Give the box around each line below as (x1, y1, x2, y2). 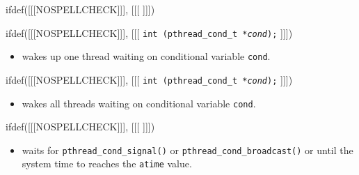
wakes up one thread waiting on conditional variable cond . (22, 49, 271, 63)
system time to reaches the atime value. (22, 156, 192, 171)
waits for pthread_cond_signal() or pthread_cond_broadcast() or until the (22, 142, 353, 157)
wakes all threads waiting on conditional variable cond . (22, 96, 256, 110)
